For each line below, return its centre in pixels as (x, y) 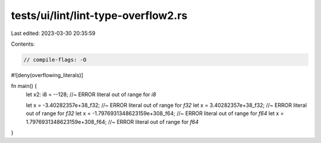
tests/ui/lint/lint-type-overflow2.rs (99, 15)
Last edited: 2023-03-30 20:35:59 (53, 33)
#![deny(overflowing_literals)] (47, 75)
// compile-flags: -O (55, 60)
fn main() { (24, 86)
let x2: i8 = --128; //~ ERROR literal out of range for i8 (91, 94)
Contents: (23, 44)
